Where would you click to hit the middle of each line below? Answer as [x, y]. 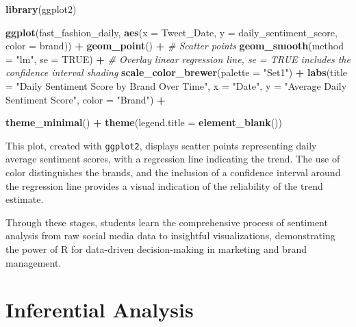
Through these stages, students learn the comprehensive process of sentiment [167, 222]
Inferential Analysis [100, 310]
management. [34, 262]
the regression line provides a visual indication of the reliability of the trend [164, 185]
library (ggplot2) [41, 9]
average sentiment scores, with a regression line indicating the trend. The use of [173, 159]
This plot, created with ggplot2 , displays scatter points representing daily [161, 145]
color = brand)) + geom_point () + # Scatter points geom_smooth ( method [175, 46]
